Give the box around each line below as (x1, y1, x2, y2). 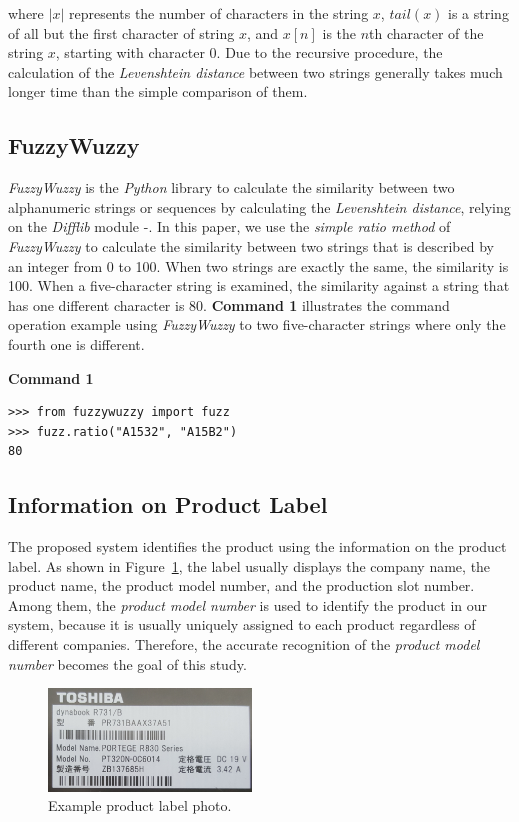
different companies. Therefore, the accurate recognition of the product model (8, 634, 480, 655)
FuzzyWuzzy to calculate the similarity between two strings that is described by (8, 235, 494, 256)
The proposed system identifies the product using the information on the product (8, 536, 507, 557)
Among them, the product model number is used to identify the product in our (8, 594, 487, 615)
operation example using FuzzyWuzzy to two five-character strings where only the (8, 314, 506, 335)
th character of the (369, 22, 484, 43)
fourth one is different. (8, 333, 145, 354)
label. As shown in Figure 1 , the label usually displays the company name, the (8, 555, 491, 576)
